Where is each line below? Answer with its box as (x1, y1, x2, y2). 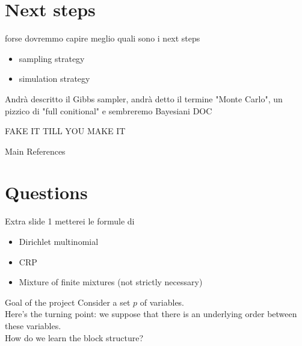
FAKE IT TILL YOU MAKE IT (5, 125, 126, 137)
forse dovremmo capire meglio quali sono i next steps (5, 32, 200, 45)
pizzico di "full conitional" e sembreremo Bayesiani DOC (5, 104, 212, 117)
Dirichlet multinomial (19, 235, 99, 247)
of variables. (140, 295, 185, 308)
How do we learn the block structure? (5, 331, 144, 344)
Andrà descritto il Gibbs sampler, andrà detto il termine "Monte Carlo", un (5, 92, 283, 105)
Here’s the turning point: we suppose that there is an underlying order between (5, 307, 297, 320)
